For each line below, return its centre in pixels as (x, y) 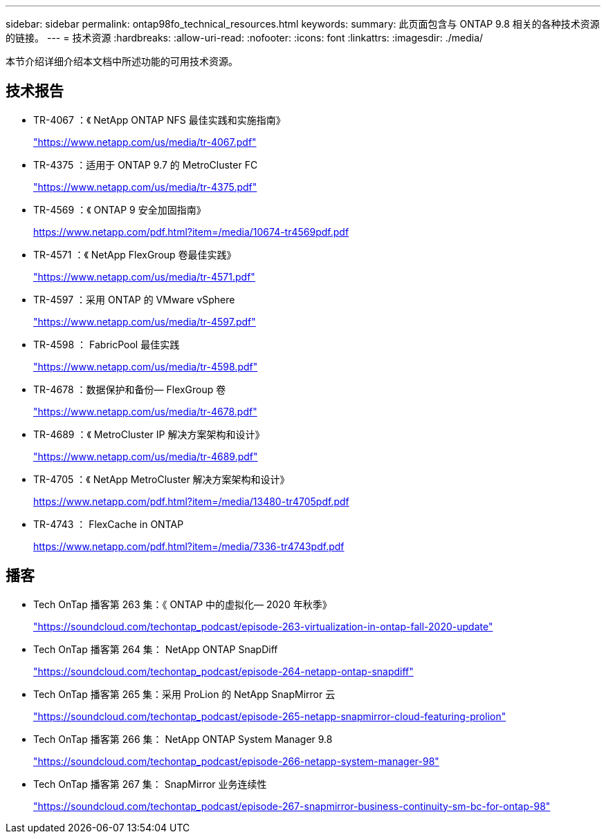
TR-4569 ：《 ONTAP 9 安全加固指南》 (120, 209)
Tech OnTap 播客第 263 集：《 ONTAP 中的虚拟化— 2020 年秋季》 (183, 604)
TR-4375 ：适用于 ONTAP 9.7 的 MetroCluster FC (146, 164)
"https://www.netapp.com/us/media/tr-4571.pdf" (144, 276)
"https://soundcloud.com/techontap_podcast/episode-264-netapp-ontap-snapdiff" (223, 671)
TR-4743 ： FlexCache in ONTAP (109, 524)
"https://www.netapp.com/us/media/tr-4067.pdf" (145, 142)
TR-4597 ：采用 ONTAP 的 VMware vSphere (134, 299)
